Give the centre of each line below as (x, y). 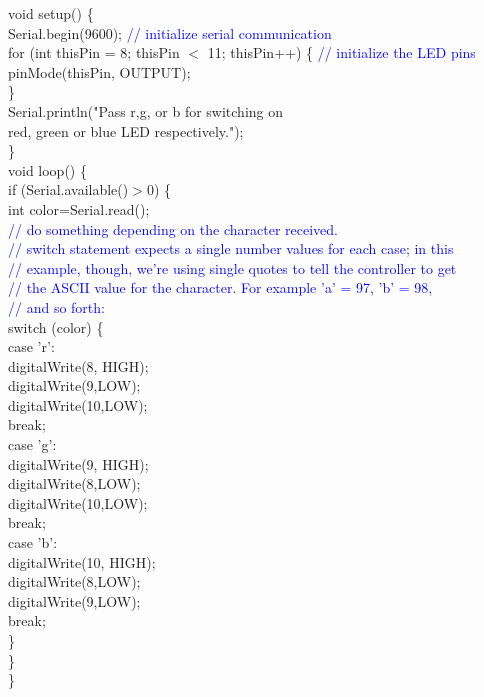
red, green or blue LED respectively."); (126, 130)
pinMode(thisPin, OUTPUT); (99, 71)
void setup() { (51, 13)
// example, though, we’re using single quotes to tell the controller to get (232, 267)
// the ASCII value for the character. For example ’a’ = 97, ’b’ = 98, (220, 287)
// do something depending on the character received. (173, 228)
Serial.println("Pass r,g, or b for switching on (146, 110)
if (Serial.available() (68, 189)
